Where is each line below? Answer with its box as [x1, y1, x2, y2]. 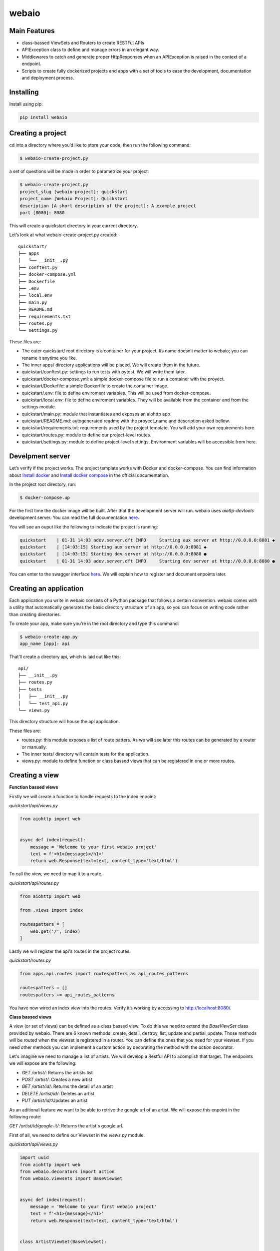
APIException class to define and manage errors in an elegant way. [21, 47, 160, 53]
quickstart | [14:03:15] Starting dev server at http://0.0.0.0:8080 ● [19, 551, 207, 557]
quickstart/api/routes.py [9, 880, 59, 886]
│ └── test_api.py [18, 701, 68, 706]
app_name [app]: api [19, 641, 70, 647]
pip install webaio [19, 114, 67, 120]
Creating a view [9, 771, 59, 780]
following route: [9, 1114, 42, 1120]
